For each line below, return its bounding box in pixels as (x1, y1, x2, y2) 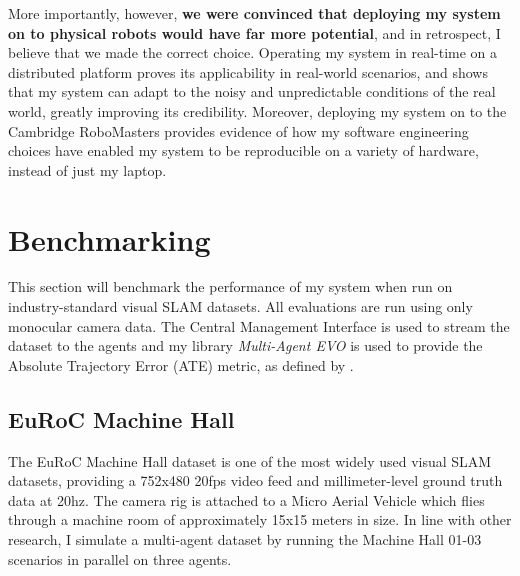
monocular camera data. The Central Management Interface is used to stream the (8, 315, 510, 336)
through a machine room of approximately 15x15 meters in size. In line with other (8, 509, 512, 530)
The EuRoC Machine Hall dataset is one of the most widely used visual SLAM (8, 450, 492, 471)
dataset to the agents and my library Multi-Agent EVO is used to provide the (8, 335, 483, 356)
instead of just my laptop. (8, 159, 167, 180)
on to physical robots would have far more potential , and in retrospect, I (8, 22, 501, 43)
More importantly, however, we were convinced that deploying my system (8, 3, 501, 23)
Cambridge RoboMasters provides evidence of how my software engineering (8, 120, 469, 141)
